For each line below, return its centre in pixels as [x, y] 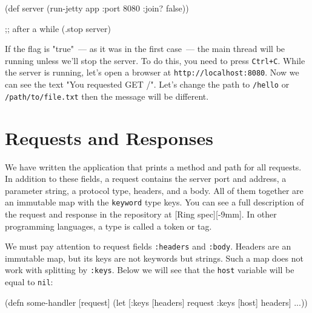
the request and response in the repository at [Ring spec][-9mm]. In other [141, 214]
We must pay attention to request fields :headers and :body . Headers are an [148, 246]
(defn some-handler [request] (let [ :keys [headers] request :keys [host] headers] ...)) [156, 302]
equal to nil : [29, 282]
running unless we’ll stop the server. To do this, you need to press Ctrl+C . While [155, 60]
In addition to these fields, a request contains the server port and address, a [146, 179]
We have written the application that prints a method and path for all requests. [153, 166]
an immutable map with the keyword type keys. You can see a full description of [154, 202]
